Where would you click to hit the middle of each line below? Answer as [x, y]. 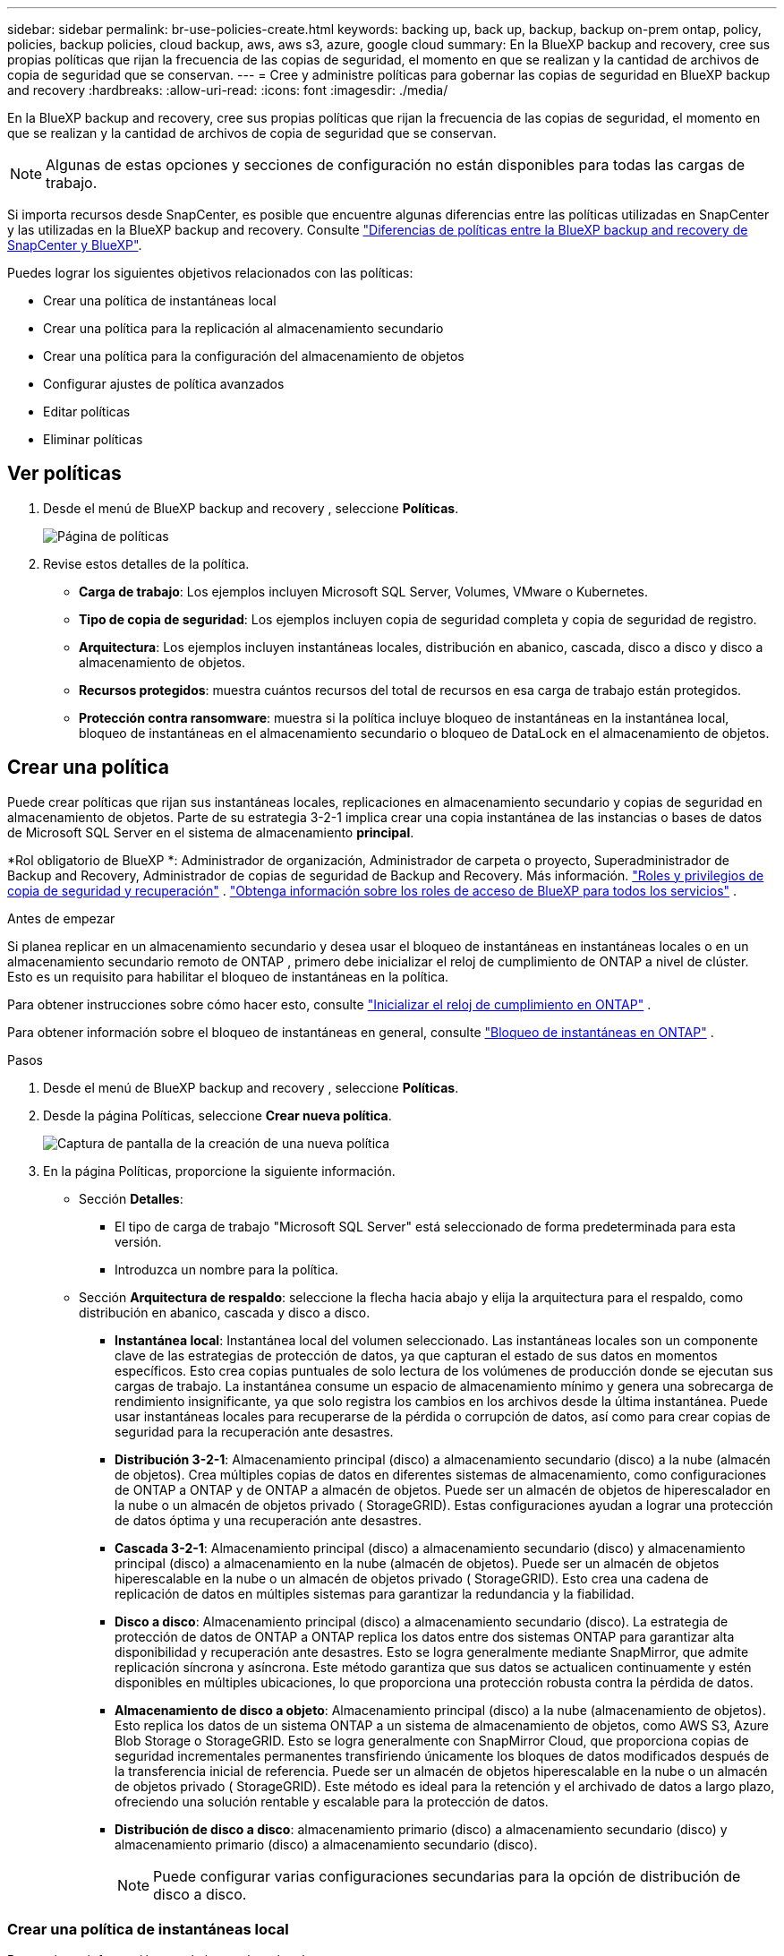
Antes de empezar [61, 918]
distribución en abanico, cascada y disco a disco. [225, 1312]
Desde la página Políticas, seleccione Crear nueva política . [217, 1115]
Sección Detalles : [131, 1198]
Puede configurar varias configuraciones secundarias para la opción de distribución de [447, 1876]
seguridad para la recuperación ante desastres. [254, 1431]
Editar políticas [87, 412]
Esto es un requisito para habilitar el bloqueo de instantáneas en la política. [228, 976]
